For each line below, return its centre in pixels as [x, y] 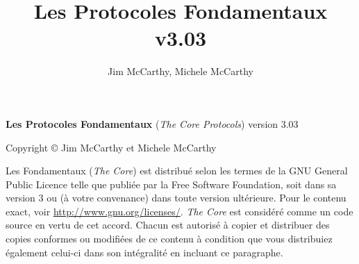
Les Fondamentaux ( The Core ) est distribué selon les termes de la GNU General [177, 171]
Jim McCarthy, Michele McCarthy [181, 71]
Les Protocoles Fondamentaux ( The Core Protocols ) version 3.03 [152, 123]
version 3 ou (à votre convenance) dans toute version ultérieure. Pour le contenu [176, 198]
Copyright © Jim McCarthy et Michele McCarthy [111, 147]
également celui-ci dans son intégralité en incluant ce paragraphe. [144, 252]
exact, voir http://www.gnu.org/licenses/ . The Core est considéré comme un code [179, 211]
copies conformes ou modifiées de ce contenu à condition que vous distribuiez [169, 239]
